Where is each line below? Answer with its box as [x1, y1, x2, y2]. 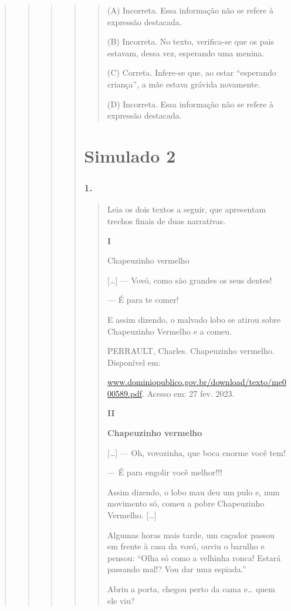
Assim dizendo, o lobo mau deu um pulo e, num [107, 485, 280, 498]
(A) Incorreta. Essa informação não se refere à [107, 4, 273, 16]
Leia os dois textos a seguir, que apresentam [107, 203, 266, 215]
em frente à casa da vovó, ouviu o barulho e [107, 540, 265, 552]
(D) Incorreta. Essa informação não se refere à [107, 97, 274, 110]
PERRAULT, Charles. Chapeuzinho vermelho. [107, 345, 275, 357]
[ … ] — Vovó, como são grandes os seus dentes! [107, 274, 272, 286]
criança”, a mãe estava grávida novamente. [107, 77, 260, 90]
